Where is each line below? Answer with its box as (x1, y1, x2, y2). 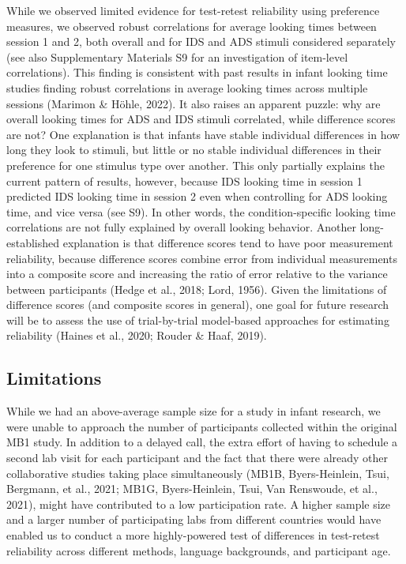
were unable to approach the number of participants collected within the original (6, 418, 397, 434)
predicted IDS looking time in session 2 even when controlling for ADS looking (6, 188, 388, 205)
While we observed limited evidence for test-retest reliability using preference (6, 2, 380, 18)
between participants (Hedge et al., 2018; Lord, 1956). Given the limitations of (6, 280, 387, 297)
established (6, 234, 60, 250)
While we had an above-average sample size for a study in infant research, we (6, 403, 381, 419)
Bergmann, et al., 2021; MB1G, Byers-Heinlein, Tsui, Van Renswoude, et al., (6, 480, 378, 497)
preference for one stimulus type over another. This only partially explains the (6, 156, 385, 173)
